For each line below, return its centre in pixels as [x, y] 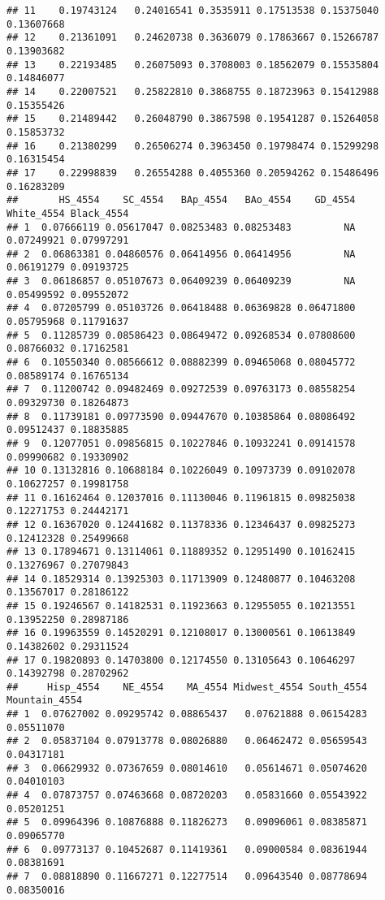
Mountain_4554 [45, 701]
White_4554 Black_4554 [68, 213]
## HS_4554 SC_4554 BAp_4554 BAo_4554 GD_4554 [181, 200]
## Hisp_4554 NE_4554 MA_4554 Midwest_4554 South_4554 [187, 687]
